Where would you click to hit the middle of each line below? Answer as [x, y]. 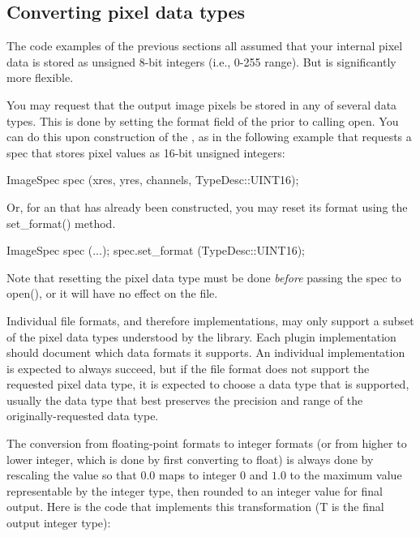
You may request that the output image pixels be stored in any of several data [202, 104]
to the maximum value [346, 475]
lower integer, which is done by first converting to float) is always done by [190, 459]
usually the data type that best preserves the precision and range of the [185, 400]
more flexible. [40, 77]
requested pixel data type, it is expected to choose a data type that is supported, [208, 384]
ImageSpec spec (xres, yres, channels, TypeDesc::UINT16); [153, 180]
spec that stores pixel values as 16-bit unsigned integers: [146, 152]
